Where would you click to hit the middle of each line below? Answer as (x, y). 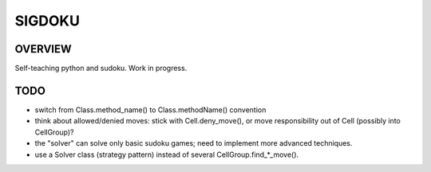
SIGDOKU (47, 21)
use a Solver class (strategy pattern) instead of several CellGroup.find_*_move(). (167, 154)
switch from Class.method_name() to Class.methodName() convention (150, 109)
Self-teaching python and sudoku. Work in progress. (101, 68)
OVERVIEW (43, 49)
